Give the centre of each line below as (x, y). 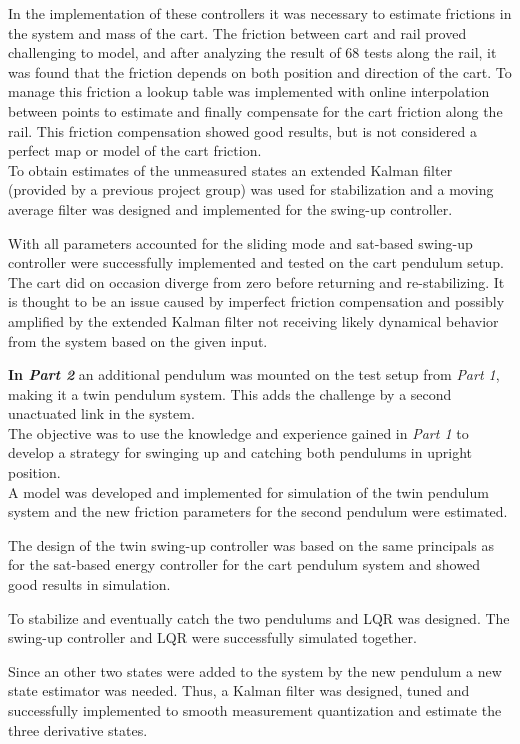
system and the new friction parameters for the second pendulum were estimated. (258, 511)
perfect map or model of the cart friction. (135, 150)
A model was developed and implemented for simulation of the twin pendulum (248, 491)
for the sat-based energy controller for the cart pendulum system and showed (244, 564)
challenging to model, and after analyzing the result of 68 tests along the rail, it (252, 52)
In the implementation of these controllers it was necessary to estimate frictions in (260, 13)
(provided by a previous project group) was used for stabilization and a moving (251, 189)
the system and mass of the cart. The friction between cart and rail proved (237, 32)
